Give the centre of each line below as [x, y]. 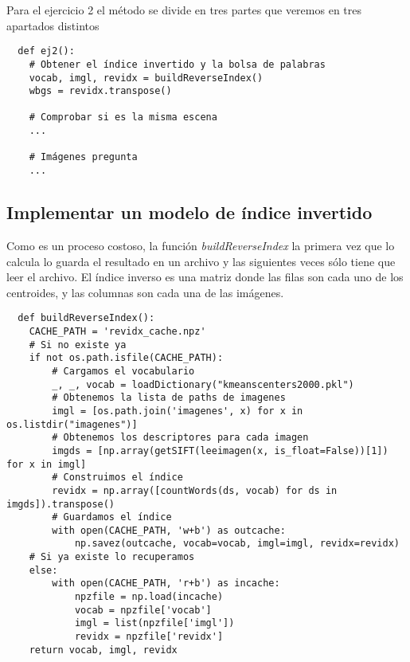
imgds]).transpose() [61, 504]
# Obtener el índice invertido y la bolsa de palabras [177, 64]
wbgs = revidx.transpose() [100, 91]
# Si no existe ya [78, 345]
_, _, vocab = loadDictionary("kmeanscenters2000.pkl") [203, 384]
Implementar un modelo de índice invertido [189, 212]
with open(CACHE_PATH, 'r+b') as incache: [166, 584]
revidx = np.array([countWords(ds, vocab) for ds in [195, 490]
